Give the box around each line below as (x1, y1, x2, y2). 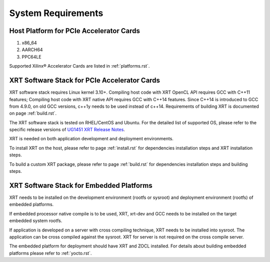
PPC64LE (21, 54, 42, 60)
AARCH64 (21, 47, 43, 53)
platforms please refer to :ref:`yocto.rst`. (9, 250, 92, 256)
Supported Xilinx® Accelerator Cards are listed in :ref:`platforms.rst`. (9, 63, 150, 69)
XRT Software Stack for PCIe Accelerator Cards (9, 76, 160, 85)
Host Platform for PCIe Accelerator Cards (9, 27, 140, 35)
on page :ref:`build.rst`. (9, 110, 57, 116)
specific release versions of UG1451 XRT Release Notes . (9, 127, 125, 133)
